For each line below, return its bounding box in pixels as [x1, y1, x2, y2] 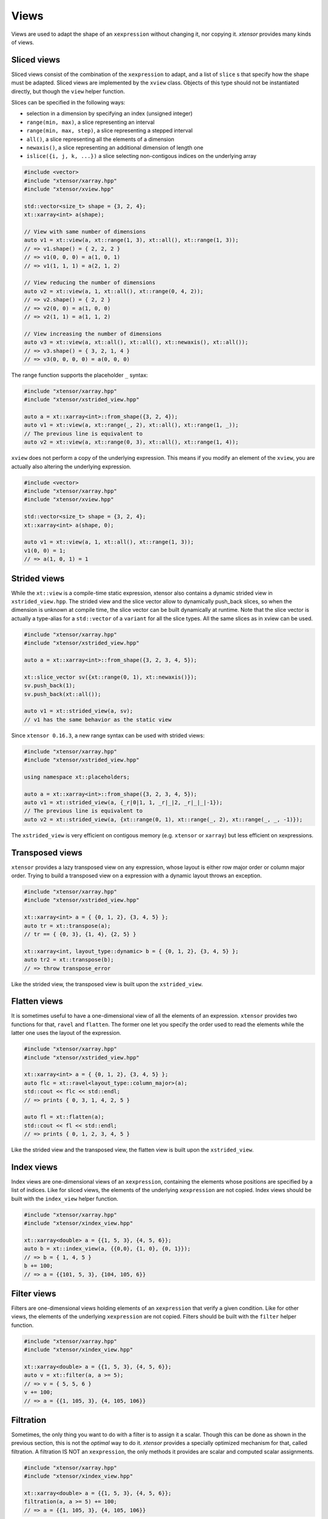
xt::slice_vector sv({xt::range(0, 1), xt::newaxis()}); [24, 673, 197, 681]
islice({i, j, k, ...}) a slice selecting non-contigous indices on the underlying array [26, 153, 257, 160]
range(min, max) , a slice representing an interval [26, 118, 155, 126]
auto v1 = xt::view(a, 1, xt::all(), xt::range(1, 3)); [24, 538, 194, 546]
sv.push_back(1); [24, 682, 76, 689]
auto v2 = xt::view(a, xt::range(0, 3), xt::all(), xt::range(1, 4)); [24, 439, 239, 446]
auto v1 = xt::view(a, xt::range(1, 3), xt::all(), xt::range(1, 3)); [24, 237, 239, 244]
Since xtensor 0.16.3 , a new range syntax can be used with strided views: [11, 732, 205, 739]
